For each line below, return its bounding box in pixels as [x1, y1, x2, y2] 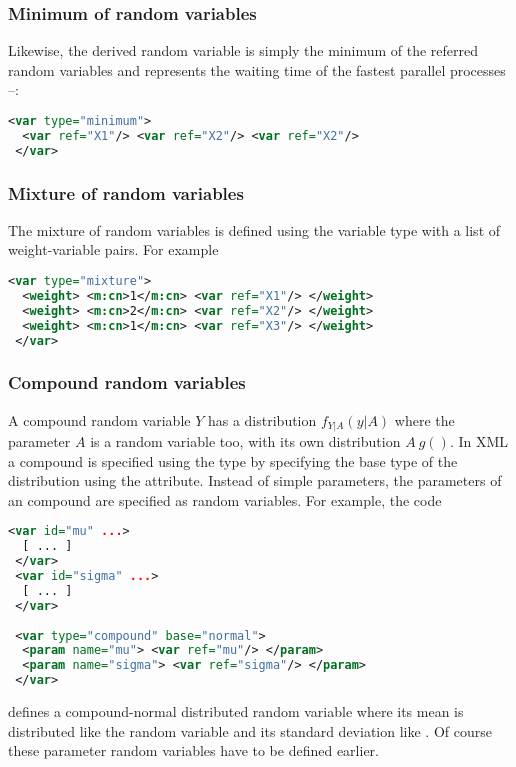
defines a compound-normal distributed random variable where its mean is [8, 701, 464, 722]
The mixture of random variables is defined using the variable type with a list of [8, 219, 501, 240]
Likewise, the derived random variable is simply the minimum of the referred [8, 40, 479, 61]
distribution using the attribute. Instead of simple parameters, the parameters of [8, 470, 502, 491]
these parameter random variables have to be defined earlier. [8, 740, 379, 761]
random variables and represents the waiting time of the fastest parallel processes [8, 59, 506, 80]
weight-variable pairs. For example [8, 239, 219, 260]
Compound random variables [8, 370, 246, 395]
